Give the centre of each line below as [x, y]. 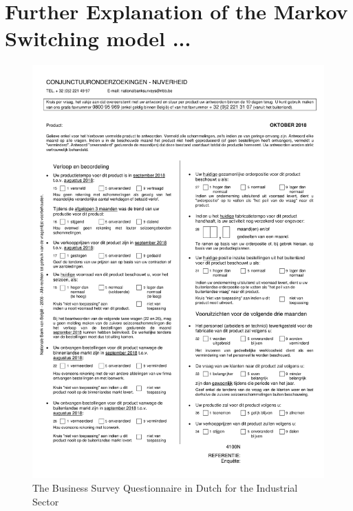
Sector [46, 501]
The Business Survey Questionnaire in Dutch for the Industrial [165, 488]
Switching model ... [98, 38]
